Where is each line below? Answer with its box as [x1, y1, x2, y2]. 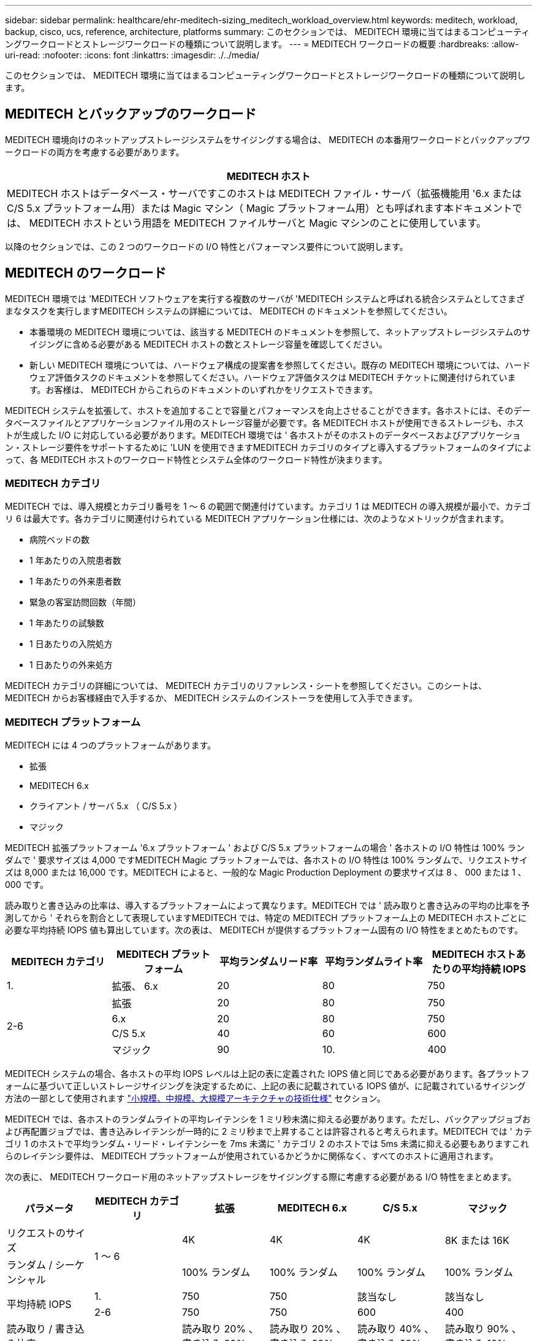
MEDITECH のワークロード [5, 265, 167, 281]
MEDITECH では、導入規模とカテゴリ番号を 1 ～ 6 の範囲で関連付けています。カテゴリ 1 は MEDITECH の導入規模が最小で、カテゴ [5, 501, 531, 512]
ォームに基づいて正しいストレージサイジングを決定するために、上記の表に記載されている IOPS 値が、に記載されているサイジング [5, 1081, 526, 1092]
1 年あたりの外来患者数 [29, 576, 121, 587]
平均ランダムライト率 [324, 955, 423, 968]
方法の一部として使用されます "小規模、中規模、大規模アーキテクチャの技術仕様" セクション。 [5, 1093, 386, 1104]
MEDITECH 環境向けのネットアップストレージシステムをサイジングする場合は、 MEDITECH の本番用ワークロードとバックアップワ [5, 134, 531, 145]
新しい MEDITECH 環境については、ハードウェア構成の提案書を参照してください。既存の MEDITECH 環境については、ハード [29, 359, 531, 370]
